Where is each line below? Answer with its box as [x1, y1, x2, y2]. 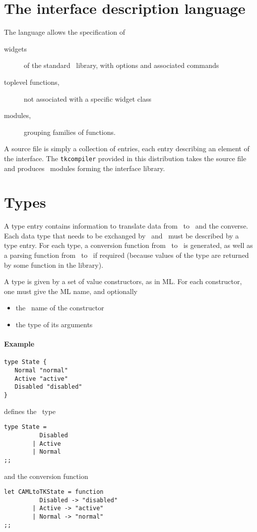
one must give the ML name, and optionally [4, 286, 137, 296]
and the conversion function [4, 471, 88, 481]
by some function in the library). [4, 259, 104, 270]
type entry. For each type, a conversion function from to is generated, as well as [4, 240, 253, 250]
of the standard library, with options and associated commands [24, 60, 219, 70]
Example [4, 339, 35, 349]
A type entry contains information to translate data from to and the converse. [4, 221, 248, 231]
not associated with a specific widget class [24, 93, 152, 104]
